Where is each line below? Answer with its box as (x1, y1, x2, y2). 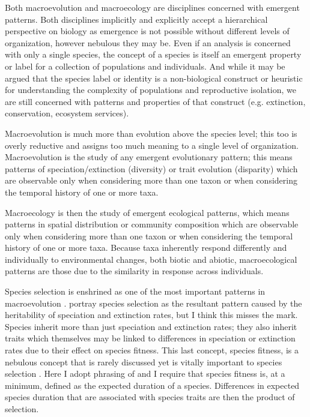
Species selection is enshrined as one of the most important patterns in (5, 285, 266, 298)
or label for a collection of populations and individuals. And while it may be (5, 59, 285, 72)
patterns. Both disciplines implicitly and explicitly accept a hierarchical (5, 13, 268, 25)
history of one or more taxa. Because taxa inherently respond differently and (5, 241, 287, 254)
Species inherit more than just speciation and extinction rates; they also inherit (5, 320, 297, 332)
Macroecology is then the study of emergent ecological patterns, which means (5, 206, 290, 218)
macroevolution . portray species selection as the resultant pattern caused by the (5, 296, 302, 309)
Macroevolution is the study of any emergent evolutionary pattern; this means (5, 151, 293, 163)
